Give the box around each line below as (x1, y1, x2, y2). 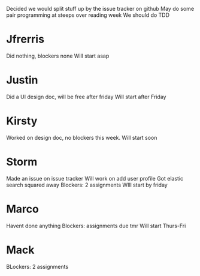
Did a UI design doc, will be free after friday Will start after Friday (6, 93, 166, 100)
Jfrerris (6, 32, 45, 46)
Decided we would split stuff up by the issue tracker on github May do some (6, 5, 195, 12)
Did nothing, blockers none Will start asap (6, 52, 110, 59)
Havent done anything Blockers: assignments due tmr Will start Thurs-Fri (6, 222, 186, 229)
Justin (6, 73, 38, 87)
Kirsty (6, 114, 38, 128)
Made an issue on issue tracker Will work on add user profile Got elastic (6, 175, 184, 182)
